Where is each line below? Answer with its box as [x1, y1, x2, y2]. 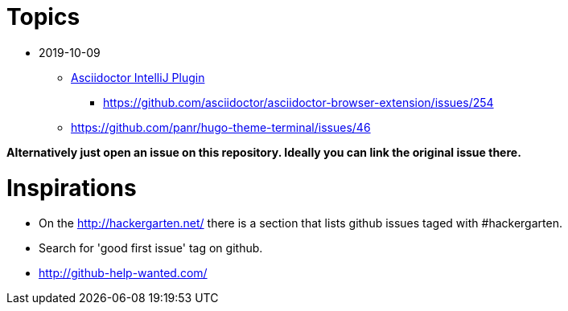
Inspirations [6, 174, 137, 202]
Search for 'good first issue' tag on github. [39, 241, 263, 256]
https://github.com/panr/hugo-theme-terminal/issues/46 [71, 120, 371, 134]
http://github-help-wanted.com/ [39, 266, 208, 280]
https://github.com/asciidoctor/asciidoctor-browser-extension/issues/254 [103, 95, 494, 109]
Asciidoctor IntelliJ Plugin [71, 70, 205, 84]
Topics [6, 3, 80, 31]
